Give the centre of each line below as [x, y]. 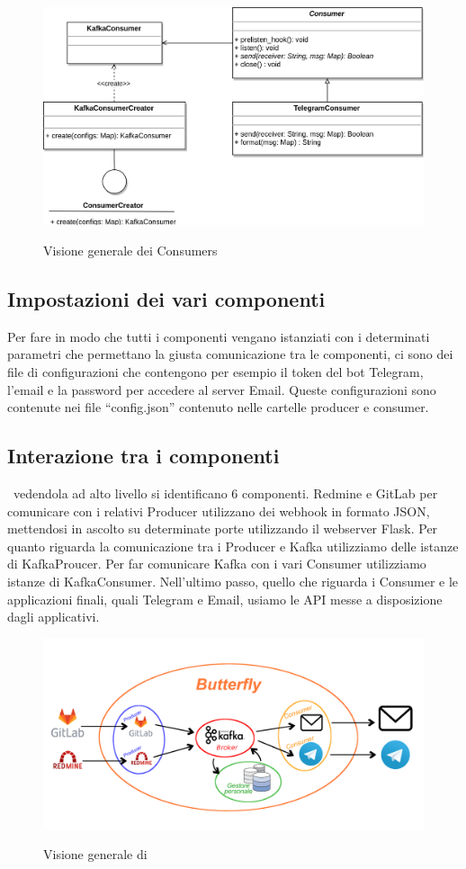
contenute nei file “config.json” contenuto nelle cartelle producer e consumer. [218, 407]
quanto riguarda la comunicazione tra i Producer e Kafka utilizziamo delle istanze [233, 546]
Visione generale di [95, 854]
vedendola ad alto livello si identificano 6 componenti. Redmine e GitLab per [225, 493]
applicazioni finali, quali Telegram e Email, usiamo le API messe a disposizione [225, 599]
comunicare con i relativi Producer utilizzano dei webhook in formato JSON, [219, 511]
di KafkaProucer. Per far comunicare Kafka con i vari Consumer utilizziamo [217, 564]
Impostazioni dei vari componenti [166, 299]
